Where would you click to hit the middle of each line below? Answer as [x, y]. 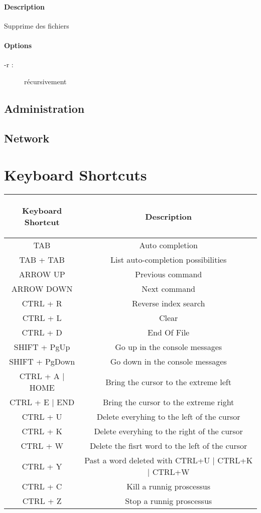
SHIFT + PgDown [42, 362]
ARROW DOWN [42, 289]
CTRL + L [42, 318]
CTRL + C [42, 486]
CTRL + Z [42, 501]
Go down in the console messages [168, 362]
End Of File [169, 332]
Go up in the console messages [169, 347]
